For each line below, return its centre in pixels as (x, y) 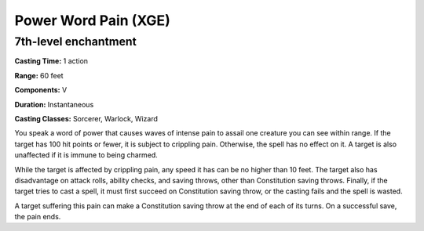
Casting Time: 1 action (51, 61)
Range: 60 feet (39, 75)
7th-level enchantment (75, 42)
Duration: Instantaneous (54, 104)
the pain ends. (38, 217)
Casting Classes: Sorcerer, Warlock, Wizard (86, 118)
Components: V (41, 90)
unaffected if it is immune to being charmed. (86, 155)
